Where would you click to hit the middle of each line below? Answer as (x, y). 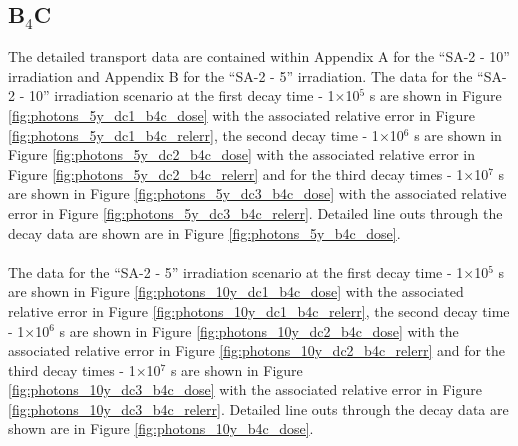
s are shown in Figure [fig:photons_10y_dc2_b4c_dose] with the (259, 330)
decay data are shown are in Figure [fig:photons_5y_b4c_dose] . (204, 232)
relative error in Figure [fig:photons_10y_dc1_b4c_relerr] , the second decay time (259, 310)
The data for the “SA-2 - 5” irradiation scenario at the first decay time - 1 (236, 271)
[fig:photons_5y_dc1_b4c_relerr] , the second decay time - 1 (193, 134)
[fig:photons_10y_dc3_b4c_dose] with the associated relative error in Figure (245, 389)
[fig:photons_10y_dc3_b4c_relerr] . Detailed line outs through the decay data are (258, 408)
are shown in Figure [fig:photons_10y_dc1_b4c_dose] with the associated (236, 291)
